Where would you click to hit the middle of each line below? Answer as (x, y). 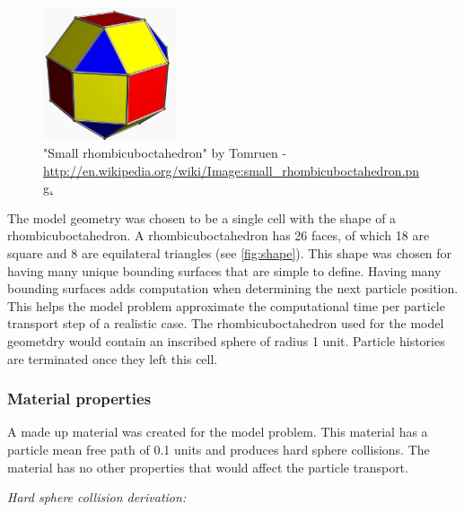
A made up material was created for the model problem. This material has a (218, 432)
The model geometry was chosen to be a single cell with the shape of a (202, 217)
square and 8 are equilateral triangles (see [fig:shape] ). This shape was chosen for (230, 252)
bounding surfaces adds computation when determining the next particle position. (233, 288)
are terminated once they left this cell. (113, 358)
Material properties (79, 399)
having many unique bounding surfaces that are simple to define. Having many (224, 270)
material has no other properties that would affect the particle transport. (208, 467)
